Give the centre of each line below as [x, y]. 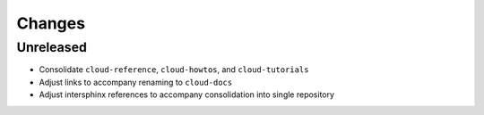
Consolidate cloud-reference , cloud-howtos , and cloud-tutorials [174, 70]
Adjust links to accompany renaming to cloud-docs [136, 82]
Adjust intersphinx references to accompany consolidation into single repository [187, 94]
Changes [51, 23]
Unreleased [52, 47]
